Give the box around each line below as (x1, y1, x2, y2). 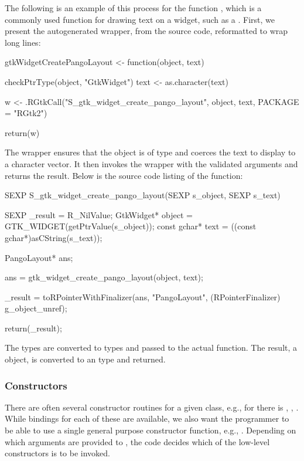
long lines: (5, 36, 41, 48)
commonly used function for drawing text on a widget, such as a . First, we (5, 13, 275, 25)
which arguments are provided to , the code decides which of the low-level (5, 435, 270, 448)
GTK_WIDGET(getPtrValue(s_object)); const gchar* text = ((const (5, 220, 257, 232)
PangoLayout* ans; (5, 251, 73, 263)
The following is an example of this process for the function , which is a (5, 2, 262, 13)
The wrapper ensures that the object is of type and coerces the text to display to (5, 146, 296, 158)
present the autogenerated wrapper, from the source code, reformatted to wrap (5, 25, 288, 37)
